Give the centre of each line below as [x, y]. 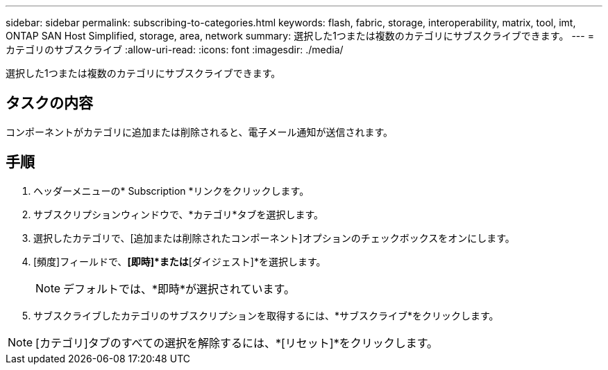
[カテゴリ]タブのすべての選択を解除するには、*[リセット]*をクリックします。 [237, 343]
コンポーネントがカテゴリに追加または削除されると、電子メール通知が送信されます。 [200, 132]
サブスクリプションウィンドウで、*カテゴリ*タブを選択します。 [179, 214]
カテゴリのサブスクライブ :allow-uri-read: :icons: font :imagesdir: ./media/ [175, 50]
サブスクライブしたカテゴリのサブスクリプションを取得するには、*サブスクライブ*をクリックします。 [266, 315]
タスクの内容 [49, 103]
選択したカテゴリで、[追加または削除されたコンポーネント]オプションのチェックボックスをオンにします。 [274, 238]
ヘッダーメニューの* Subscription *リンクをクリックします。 [171, 191]
